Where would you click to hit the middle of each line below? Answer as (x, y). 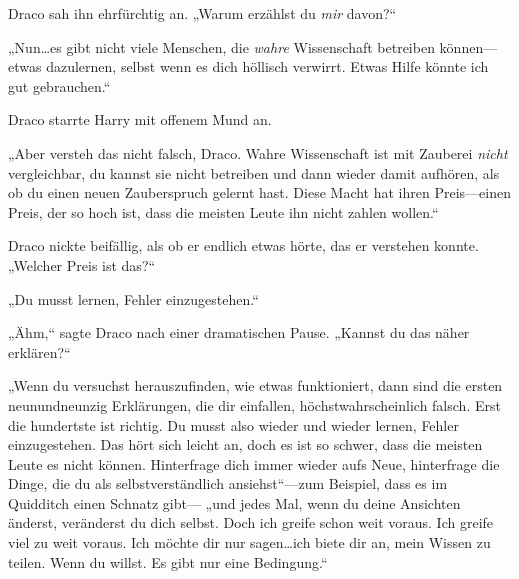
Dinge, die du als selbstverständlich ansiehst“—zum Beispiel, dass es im (228, 483)
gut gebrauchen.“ (59, 85)
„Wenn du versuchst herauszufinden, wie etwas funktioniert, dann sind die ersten (255, 385)
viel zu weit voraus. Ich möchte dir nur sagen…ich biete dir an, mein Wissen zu (249, 542)
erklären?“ (39, 351)
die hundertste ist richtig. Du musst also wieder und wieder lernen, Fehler (233, 424)
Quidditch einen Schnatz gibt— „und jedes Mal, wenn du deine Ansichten (234, 502)
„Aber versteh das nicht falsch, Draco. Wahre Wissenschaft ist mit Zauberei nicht (258, 152)
